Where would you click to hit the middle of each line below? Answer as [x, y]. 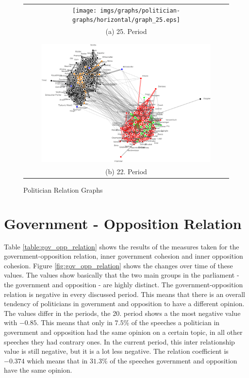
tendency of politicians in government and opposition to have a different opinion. [124, 304]
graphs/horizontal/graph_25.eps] [126, 20]
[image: [85, 10]
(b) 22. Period [126, 171]
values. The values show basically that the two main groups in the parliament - [122, 275]
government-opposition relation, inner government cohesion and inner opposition [124, 256]
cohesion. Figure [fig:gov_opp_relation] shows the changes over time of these [118, 265]
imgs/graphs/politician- [140, 10]
